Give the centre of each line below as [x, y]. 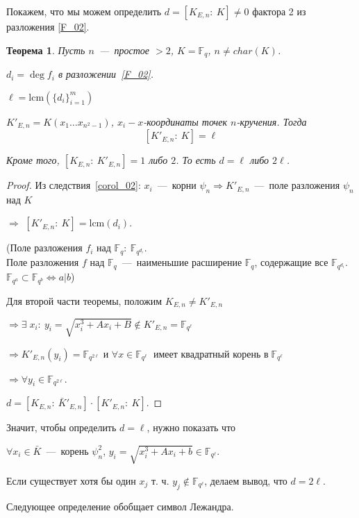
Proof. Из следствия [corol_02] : [74, 185]
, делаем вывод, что [246, 480]
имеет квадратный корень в [211, 354]
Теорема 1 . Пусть [46, 50]
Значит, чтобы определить [61, 427]
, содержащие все [291, 262]
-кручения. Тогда [272, 121]
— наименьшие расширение [182, 262]
